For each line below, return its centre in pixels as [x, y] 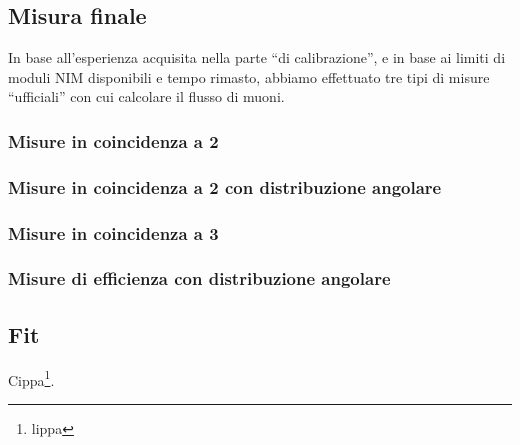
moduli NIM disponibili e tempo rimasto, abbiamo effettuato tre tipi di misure [249, 76]
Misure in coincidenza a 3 [113, 232]
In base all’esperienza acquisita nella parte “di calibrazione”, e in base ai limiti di [257, 57]
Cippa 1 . [31, 378]
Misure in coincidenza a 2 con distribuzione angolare [225, 186]
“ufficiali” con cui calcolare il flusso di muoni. [146, 96]
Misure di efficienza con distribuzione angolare [199, 278]
